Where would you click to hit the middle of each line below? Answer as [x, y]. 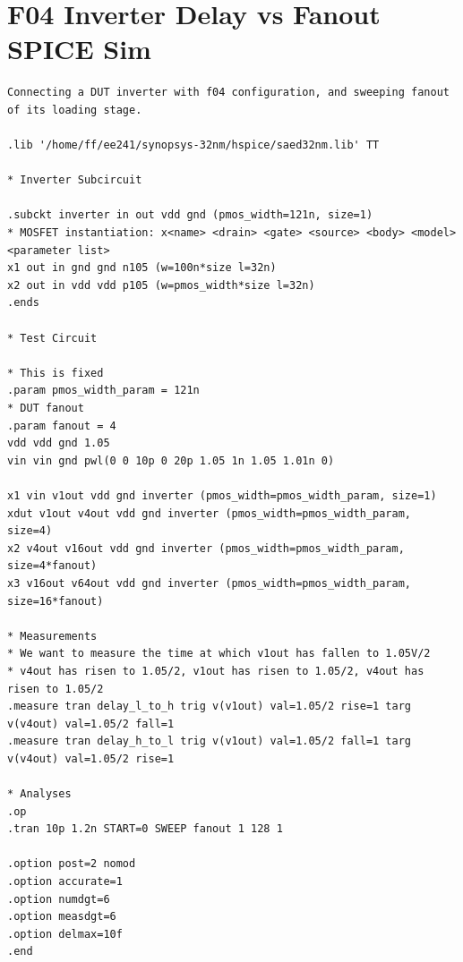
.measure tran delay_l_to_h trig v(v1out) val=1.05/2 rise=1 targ [210, 707]
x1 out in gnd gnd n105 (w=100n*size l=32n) [142, 268]
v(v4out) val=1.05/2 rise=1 [91, 758]
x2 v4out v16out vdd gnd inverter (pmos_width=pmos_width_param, [206, 548]
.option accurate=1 [65, 882]
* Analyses [39, 794]
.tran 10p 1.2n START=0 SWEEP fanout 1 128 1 [145, 829]
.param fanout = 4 [62, 426]
